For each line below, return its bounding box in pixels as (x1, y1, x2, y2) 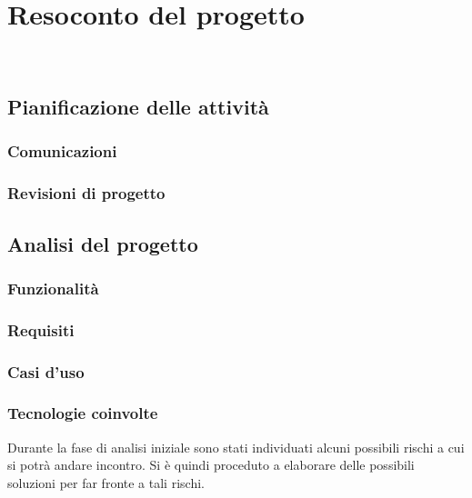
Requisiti (7, 318, 75, 341)
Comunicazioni (7, 140, 117, 163)
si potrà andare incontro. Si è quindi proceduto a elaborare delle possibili (7, 455, 415, 474)
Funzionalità (7, 276, 99, 299)
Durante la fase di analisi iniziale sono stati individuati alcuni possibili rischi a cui (7, 437, 465, 456)
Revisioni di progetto (7, 182, 166, 204)
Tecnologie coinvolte (7, 402, 158, 424)
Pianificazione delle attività (7, 93, 269, 121)
